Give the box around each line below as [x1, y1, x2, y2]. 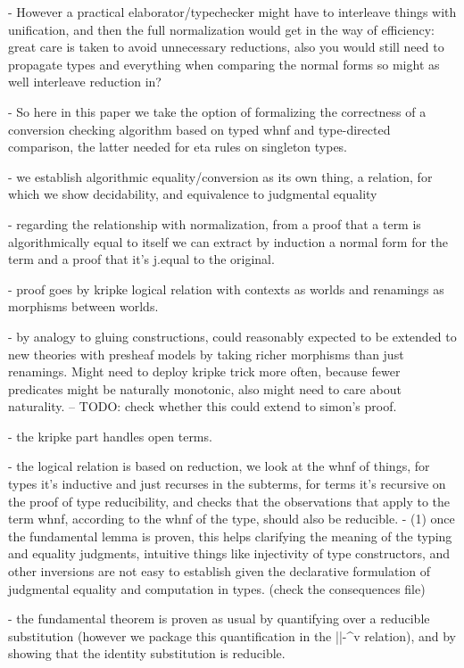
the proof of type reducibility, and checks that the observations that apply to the [8, 491, 451, 510]
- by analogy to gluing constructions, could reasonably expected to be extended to [8, 326, 457, 345]
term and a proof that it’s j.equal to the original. [8, 250, 275, 268]
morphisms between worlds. [8, 297, 159, 316]
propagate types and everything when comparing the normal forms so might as [8, 54, 440, 73]
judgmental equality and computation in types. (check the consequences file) [8, 579, 426, 598]
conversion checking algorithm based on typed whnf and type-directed [8, 120, 391, 138]
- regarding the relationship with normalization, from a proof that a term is [8, 214, 421, 233]
